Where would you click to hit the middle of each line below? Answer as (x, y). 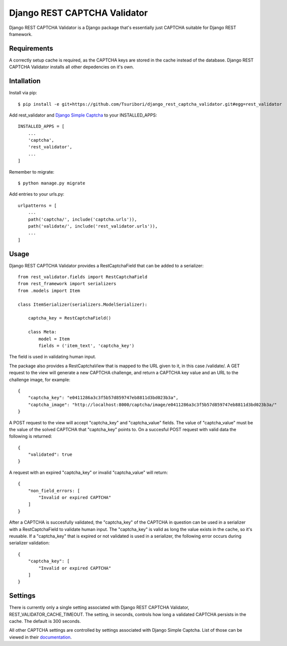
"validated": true (50, 455)
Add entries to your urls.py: (37, 194)
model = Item (54, 339)
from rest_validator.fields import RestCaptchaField (83, 277)
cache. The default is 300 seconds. (45, 621)
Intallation (25, 81)
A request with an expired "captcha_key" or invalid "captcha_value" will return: (88, 472)
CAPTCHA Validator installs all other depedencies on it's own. (72, 67)
